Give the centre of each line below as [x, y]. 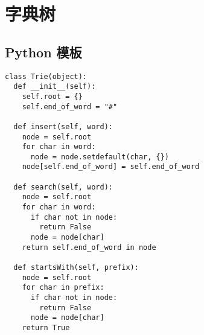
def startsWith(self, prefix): [76, 268]
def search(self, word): [63, 187]
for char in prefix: [63, 288]
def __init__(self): [55, 87]
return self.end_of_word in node [89, 247]
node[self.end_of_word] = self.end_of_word [111, 167]
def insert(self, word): [63, 126]
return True [46, 327]
